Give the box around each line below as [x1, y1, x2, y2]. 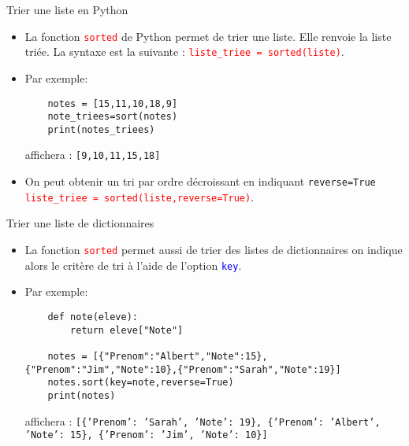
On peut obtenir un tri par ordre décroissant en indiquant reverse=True [24, 173, 376, 190]
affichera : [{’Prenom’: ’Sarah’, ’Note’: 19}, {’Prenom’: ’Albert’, [24, 412, 381, 429]
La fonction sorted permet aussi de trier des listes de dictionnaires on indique [24, 241, 403, 258]
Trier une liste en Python [6, 2, 128, 17]
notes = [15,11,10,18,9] [47, 98, 178, 109]
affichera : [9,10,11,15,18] [24, 146, 161, 163]
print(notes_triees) [47, 123, 155, 135]
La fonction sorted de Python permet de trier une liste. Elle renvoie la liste [24, 28, 392, 44]
